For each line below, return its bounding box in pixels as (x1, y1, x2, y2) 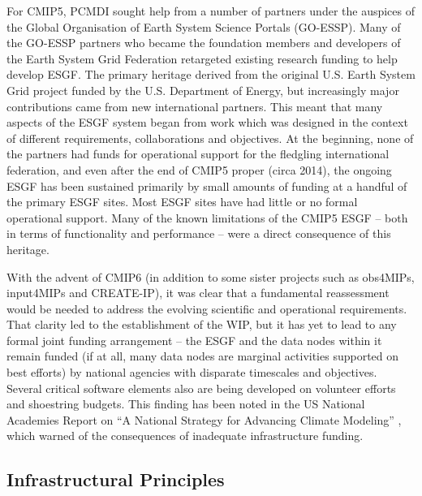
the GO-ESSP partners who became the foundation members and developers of (6, 34, 401, 51)
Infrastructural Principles (6, 467, 225, 492)
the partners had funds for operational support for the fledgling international (6, 145, 390, 162)
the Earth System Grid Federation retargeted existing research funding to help (6, 50, 398, 67)
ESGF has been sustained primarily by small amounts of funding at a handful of (6, 177, 407, 194)
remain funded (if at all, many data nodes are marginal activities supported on (6, 347, 399, 364)
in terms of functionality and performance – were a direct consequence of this (6, 225, 391, 242)
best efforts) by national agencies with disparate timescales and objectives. (6, 364, 377, 381)
